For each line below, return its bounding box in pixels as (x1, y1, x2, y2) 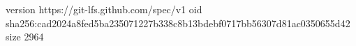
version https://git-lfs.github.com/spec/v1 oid (6, 2, 202, 16)
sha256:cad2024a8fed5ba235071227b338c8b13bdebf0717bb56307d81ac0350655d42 (6, 15, 350, 30)
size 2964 (6, 29, 44, 44)
